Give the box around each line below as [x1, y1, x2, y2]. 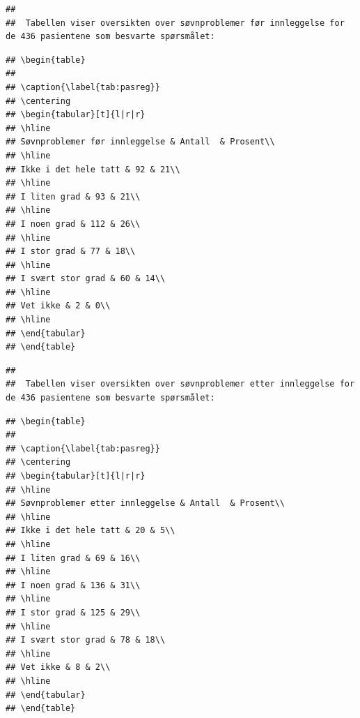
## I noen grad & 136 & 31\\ [6, 580, 141, 590]
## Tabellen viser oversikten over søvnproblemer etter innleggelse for [6, 379, 355, 389]
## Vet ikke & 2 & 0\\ [6, 301, 111, 311]
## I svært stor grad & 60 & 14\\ [6, 274, 166, 284]
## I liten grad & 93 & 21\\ [6, 191, 141, 202]
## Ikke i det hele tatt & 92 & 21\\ [6, 164, 180, 174]
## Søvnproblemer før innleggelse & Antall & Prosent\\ [6, 137, 275, 147]
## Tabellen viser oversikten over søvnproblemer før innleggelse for [6, 17, 345, 28]
